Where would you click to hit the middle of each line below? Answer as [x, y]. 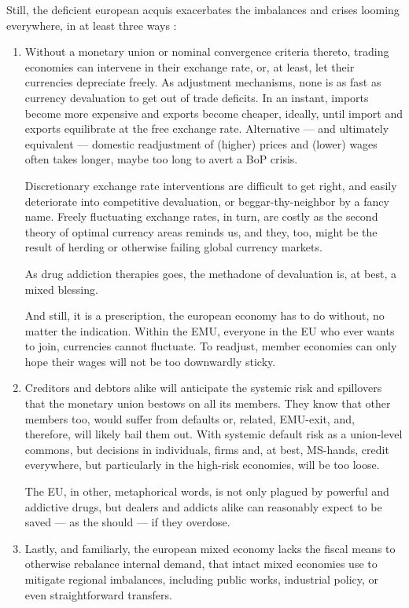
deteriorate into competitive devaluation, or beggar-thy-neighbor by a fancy [207, 201]
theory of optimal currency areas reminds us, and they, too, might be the [201, 231]
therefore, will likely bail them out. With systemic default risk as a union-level [214, 434]
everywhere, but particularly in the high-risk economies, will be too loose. [202, 465]
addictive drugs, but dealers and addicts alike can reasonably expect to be [203, 506]
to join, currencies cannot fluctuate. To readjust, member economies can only [211, 346]
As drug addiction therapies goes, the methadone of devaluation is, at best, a [210, 273]
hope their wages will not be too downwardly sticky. [150, 361]
